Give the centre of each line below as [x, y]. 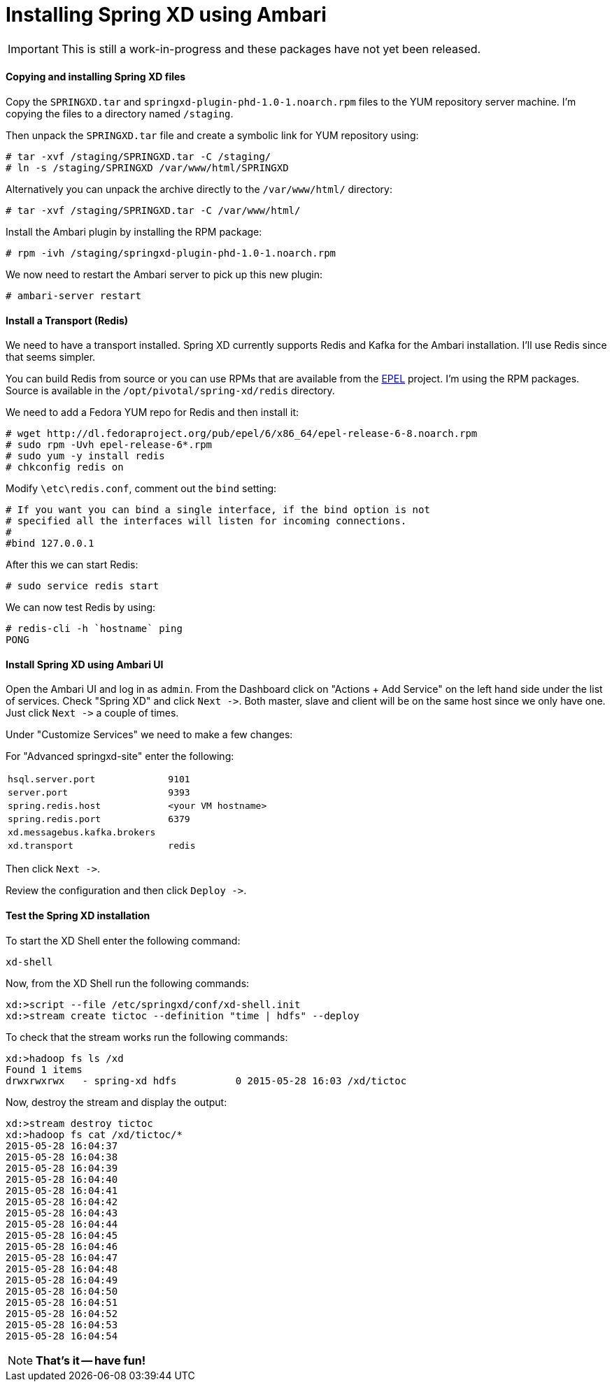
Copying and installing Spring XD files [96, 77]
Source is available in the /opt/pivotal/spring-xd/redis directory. [170, 391]
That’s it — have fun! [91, 1360]
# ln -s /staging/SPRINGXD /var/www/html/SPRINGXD [147, 167]
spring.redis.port [55, 819]
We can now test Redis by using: [81, 608]
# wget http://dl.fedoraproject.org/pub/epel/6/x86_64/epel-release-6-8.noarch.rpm [242, 434]
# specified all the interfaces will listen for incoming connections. [206, 521]
